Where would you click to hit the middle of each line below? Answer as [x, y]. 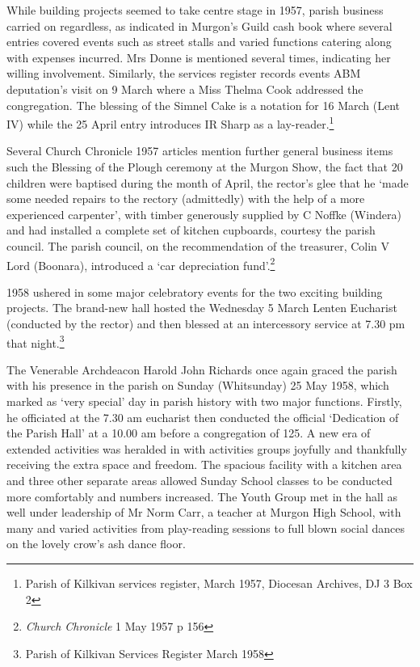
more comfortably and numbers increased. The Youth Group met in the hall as [202, 496]
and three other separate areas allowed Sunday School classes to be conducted [199, 480]
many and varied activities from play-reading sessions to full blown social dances [206, 528]
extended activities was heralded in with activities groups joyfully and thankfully [207, 448]
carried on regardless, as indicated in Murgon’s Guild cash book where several [199, 25]
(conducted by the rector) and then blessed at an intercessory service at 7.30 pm [206, 323]
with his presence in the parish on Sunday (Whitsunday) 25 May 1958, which [198, 385]
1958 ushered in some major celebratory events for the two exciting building [195, 291]
